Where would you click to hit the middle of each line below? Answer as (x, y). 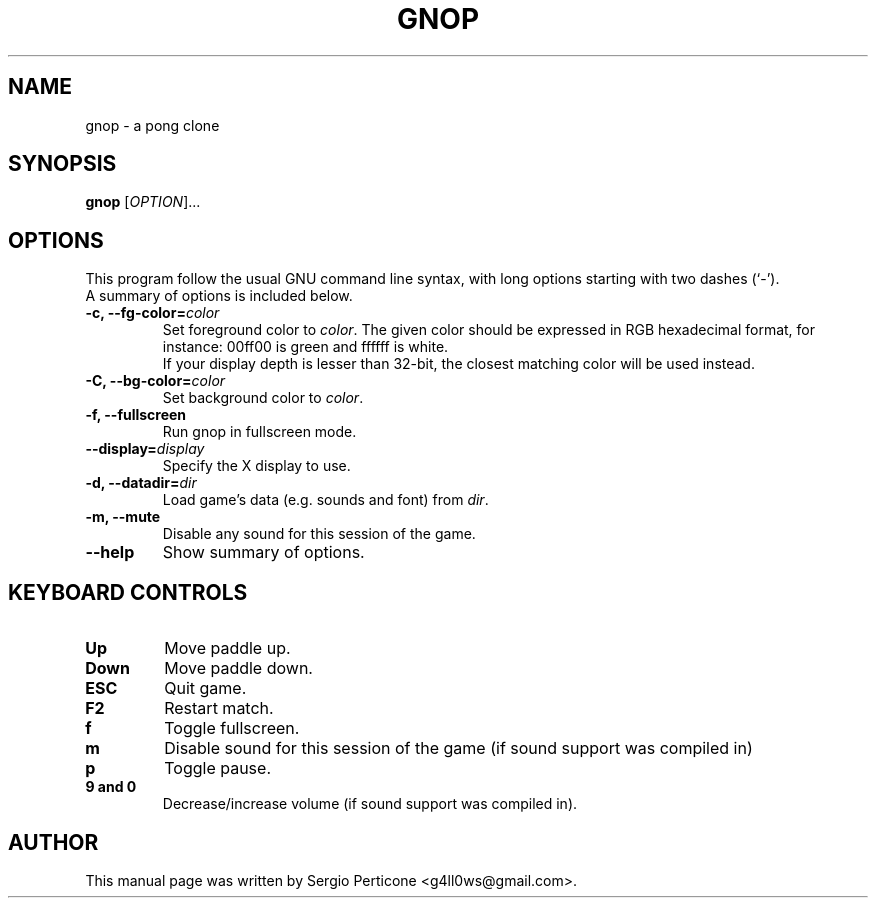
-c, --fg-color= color (152, 313)
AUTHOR (53, 842)
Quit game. (205, 688)
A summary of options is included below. (219, 296)
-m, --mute (123, 517)
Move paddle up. (227, 648)
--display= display (145, 449)
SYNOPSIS (62, 164)
